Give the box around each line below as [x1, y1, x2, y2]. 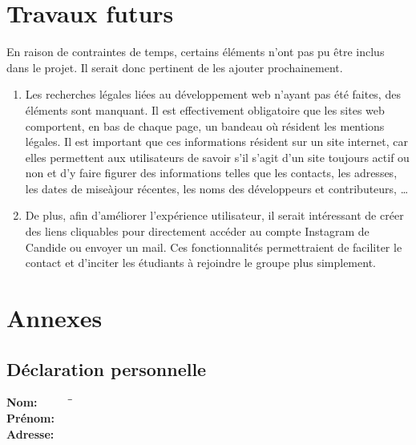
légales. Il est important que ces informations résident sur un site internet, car [25, 133, 408, 150]
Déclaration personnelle [6, 356, 207, 381]
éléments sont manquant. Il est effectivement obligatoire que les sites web [25, 101, 385, 118]
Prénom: [6, 410, 55, 427]
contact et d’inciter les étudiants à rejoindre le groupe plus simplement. [25, 254, 376, 271]
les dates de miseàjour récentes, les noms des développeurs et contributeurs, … [25, 180, 409, 196]
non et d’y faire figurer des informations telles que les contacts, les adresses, [25, 164, 398, 181]
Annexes [6, 301, 103, 334]
